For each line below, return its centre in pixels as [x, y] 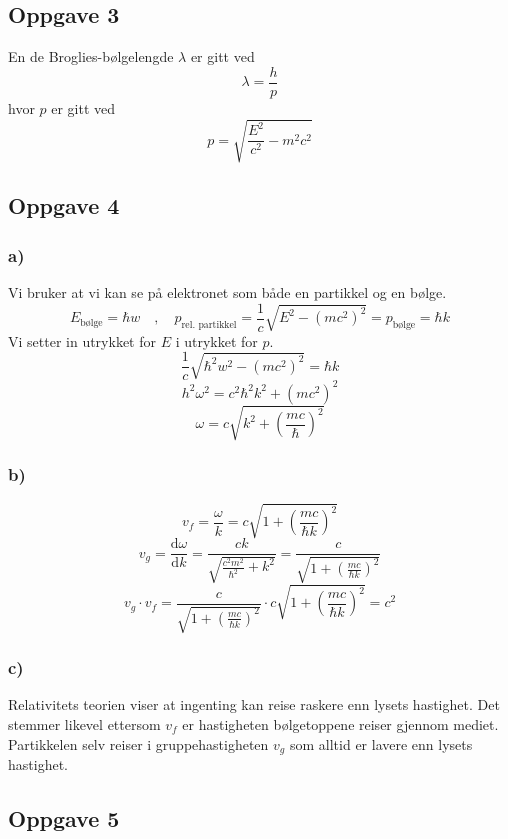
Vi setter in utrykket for [82, 340]
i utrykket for [216, 340]
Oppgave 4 [64, 205]
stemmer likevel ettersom [84, 724]
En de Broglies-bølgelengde [91, 56]
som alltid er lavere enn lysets [381, 743]
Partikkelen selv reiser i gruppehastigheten [138, 743]
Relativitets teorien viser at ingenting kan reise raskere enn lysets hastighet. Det [254, 704]
